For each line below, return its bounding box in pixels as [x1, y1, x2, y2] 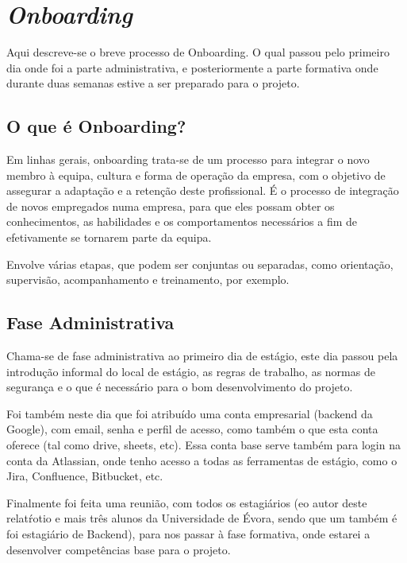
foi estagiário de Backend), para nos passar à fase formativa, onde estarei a [6, 526, 371, 542]
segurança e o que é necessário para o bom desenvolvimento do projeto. [6, 379, 353, 395]
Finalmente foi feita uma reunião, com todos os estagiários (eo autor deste [6, 494, 367, 511]
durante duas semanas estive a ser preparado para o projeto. [6, 75, 300, 91]
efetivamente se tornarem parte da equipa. [6, 229, 212, 246]
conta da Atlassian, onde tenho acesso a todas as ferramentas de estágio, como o [6, 452, 397, 468]
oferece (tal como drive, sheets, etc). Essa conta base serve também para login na [6, 437, 401, 453]
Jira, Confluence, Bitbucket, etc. [6, 468, 163, 484]
